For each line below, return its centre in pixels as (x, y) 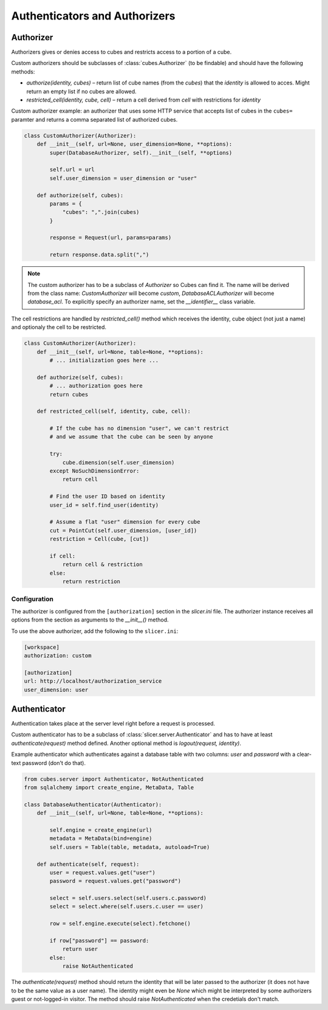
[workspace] (42, 647)
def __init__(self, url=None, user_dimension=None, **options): (135, 144)
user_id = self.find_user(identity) (104, 505)
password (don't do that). (54, 763)
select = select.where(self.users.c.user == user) (126, 907)
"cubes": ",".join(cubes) (101, 212)
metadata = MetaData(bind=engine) (101, 839)
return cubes (69, 394)
